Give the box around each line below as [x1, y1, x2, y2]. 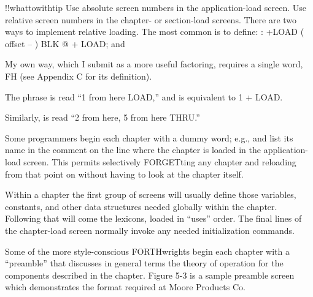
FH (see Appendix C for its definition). [5, 69, 152, 82]
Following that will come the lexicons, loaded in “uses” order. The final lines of [5, 212, 302, 225]
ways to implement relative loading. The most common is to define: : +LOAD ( [5, 25, 304, 38]
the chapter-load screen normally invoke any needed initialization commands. [5, 224, 295, 236]
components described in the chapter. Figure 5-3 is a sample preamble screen [5, 268, 295, 281]
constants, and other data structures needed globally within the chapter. [5, 200, 277, 212]
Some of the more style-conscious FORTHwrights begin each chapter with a [5, 244, 290, 257]
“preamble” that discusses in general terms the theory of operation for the [5, 257, 284, 269]
